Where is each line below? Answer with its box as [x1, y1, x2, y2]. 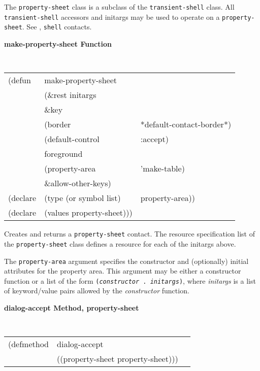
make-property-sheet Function [4, 38, 112, 49]
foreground [44, 148, 83, 160]
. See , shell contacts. [22, 21, 92, 32]
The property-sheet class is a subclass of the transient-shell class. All [4, 2, 235, 12]
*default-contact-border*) [140, 118, 232, 130]
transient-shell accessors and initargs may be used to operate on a [4, 11, 220, 22]
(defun [8, 74, 31, 86]
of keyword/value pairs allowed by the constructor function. [4, 285, 189, 296]
